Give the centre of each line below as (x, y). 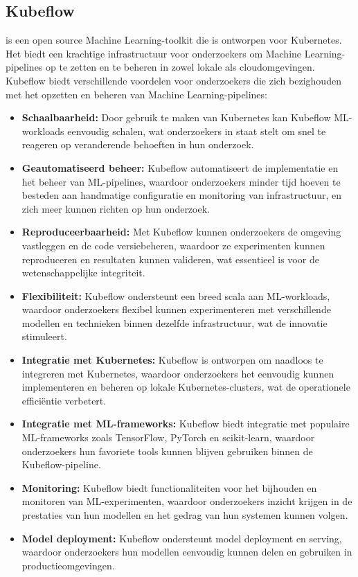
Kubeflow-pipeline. (61, 464)
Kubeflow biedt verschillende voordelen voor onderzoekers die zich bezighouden (173, 80)
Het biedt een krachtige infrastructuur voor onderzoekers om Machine (154, 53)
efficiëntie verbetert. (64, 400)
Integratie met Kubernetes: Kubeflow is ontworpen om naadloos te (172, 360)
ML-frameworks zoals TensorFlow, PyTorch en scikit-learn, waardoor (168, 437)
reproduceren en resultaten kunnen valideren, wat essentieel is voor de (170, 259)
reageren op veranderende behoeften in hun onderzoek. (138, 144)
